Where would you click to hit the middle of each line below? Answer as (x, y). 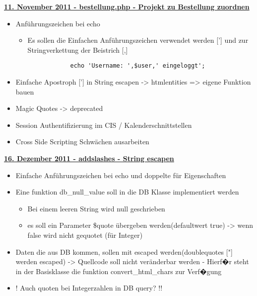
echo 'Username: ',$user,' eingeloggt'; (138, 66)
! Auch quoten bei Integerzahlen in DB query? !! (89, 288)
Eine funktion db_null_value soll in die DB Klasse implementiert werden (127, 192)
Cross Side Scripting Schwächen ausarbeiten (82, 142)
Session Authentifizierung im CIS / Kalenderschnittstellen (104, 125)
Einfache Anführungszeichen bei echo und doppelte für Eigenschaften (121, 175)
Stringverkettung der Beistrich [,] (78, 49)
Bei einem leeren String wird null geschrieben (96, 208)
